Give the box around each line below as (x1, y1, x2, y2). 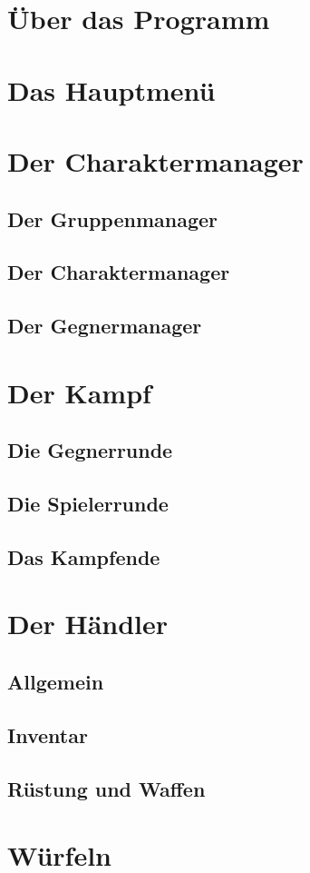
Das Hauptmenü (7, 71, 216, 108)
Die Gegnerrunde (7, 436, 173, 464)
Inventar (7, 720, 88, 749)
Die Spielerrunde (7, 490, 169, 518)
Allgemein (7, 667, 104, 695)
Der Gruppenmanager (7, 204, 218, 233)
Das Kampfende (7, 542, 160, 570)
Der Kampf (7, 373, 151, 411)
